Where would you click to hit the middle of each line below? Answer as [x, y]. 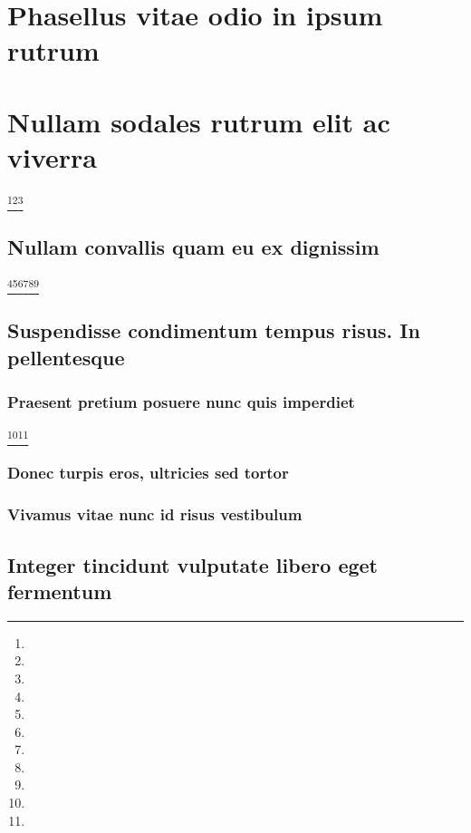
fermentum [60, 591]
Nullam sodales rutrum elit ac [199, 121]
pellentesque [66, 357]
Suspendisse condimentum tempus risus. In [214, 330]
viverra [52, 156]
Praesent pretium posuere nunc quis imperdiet [181, 401]
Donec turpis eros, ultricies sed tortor [148, 473]
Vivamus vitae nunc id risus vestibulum [155, 514]
